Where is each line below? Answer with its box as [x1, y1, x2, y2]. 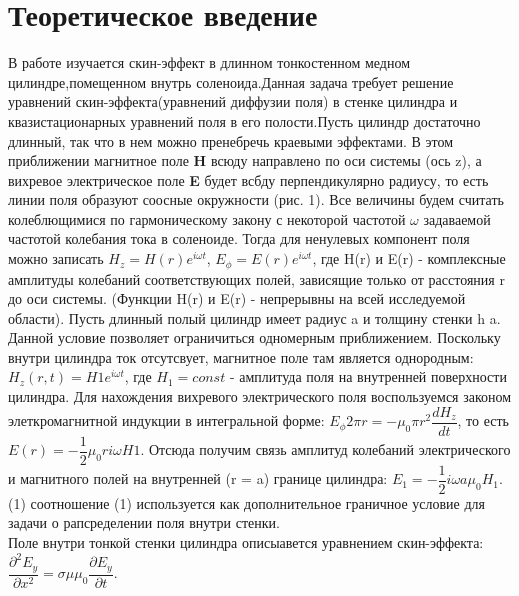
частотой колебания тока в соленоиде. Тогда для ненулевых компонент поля [8, 228, 470, 249]
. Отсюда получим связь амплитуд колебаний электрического [140, 439, 511, 460]
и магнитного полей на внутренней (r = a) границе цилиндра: [8, 468, 388, 489]
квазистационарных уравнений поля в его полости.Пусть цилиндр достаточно [8, 110, 481, 131]
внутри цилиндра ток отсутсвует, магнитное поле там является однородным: [8, 346, 474, 367]
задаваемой [423, 208, 491, 229]
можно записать [8, 248, 104, 269]
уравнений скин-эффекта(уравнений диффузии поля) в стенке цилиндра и [8, 91, 458, 112]
